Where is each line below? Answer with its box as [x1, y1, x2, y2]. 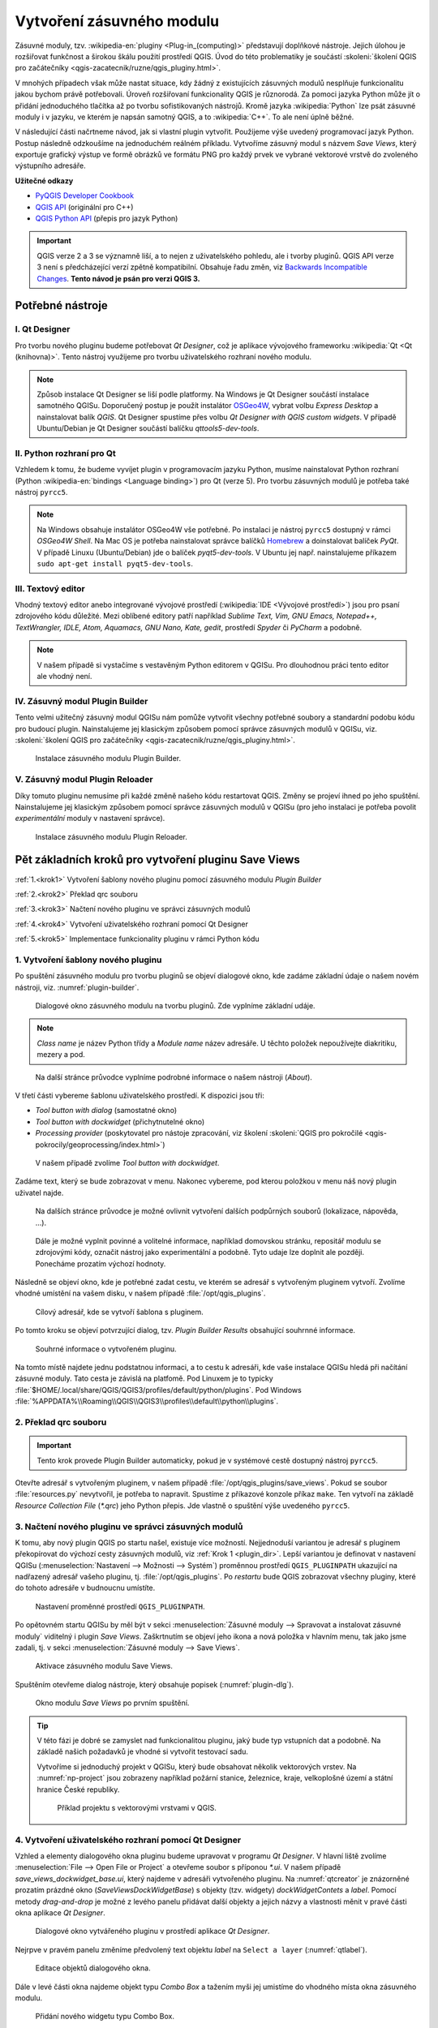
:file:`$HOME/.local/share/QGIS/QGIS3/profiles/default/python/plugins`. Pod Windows [15, 1385, 302, 1394]
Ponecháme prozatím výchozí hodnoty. [35, 1258, 166, 1269]
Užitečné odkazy [15, 175, 74, 186]
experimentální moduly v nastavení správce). [15, 814, 165, 823]
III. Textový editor [15, 582, 85, 594]
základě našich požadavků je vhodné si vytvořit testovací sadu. [36, 1747, 249, 1756]
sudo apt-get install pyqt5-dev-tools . [36, 558, 194, 568]
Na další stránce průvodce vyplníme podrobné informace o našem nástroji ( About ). [35, 1072, 312, 1082]
